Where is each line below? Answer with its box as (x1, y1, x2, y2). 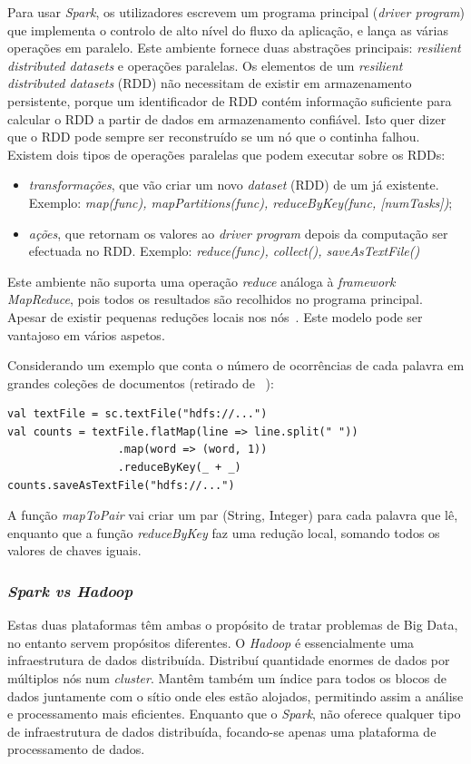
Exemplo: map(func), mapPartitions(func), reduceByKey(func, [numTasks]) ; (28, 192, 453, 211)
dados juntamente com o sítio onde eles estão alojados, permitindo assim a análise (7, 686, 464, 705)
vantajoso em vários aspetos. (7, 325, 165, 344)
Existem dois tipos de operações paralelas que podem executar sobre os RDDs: (7, 144, 446, 163)
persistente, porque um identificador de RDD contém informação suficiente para (7, 91, 452, 110)
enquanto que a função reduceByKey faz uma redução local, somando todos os (7, 523, 440, 542)
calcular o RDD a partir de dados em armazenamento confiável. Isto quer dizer (7, 109, 446, 128)
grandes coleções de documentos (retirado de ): (7, 373, 274, 392)
